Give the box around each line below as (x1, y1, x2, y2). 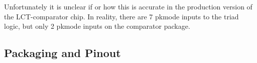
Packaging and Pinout (4, 45, 121, 61)
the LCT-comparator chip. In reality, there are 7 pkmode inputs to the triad (4, 11, 239, 21)
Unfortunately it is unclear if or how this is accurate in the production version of (4, 1, 252, 11)
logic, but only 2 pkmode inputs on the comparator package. (4, 21, 190, 31)
